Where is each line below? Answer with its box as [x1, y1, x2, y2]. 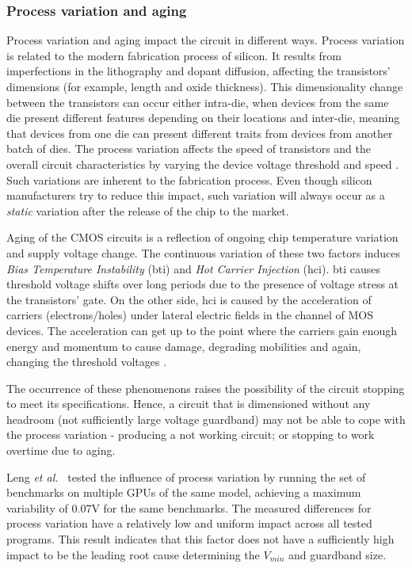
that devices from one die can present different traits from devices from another [6, 124, 393, 141]
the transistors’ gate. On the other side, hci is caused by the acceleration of [6, 291, 372, 307]
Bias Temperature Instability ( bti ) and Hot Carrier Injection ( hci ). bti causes [6, 260, 381, 276]
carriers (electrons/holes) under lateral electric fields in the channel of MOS [6, 307, 373, 323]
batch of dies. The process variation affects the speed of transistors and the [6, 140, 372, 157]
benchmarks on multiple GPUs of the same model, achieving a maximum [6, 484, 361, 501]
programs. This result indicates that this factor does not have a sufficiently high [6, 531, 395, 547]
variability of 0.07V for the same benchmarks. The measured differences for [6, 499, 372, 516]
